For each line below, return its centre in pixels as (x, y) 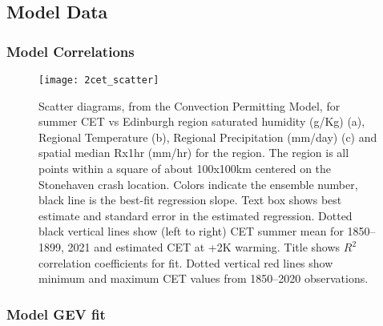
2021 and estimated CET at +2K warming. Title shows (204, 247)
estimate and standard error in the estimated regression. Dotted (196, 215)
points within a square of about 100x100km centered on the (185, 169)
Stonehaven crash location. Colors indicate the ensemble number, (198, 184)
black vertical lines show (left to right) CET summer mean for (191, 231)
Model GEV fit (56, 314)
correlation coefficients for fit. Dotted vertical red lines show (186, 262)
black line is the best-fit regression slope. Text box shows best (190, 200)
